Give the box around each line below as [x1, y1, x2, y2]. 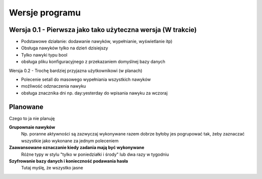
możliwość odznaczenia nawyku [21, 83, 86, 89]
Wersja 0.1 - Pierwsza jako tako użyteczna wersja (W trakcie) [9, 26, 197, 34]
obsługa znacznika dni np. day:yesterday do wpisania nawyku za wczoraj [21, 90, 168, 96]
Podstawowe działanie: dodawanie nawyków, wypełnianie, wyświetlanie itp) [21, 39, 173, 45]
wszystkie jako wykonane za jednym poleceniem [21, 138, 119, 144]
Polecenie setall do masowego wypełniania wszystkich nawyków [21, 76, 151, 82]
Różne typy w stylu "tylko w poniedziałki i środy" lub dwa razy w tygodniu [21, 151, 169, 157]
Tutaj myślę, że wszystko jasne [21, 165, 83, 171]
